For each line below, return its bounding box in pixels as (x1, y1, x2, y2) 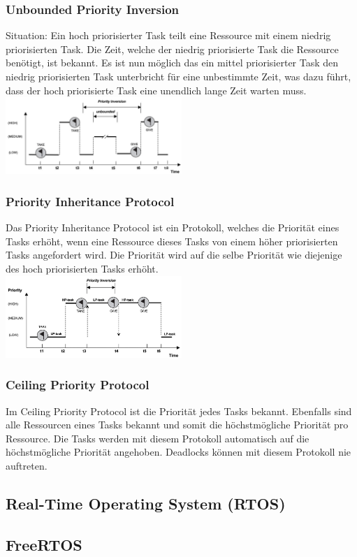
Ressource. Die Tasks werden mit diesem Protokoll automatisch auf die (6, 431, 309, 445)
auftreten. (6, 458, 48, 472)
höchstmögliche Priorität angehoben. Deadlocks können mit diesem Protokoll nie (6, 444, 351, 459)
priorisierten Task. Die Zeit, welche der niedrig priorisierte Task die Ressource (6, 41, 339, 56)
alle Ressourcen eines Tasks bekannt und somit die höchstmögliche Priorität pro (6, 417, 349, 432)
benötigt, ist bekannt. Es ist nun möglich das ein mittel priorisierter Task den (6, 55, 339, 70)
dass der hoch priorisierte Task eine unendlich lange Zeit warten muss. (6, 82, 307, 97)
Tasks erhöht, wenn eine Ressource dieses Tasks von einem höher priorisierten (6, 233, 338, 248)
